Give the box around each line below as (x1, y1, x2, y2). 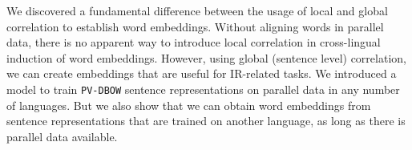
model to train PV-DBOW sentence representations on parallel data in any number (6, 80, 400, 97)
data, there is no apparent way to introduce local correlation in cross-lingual (6, 34, 381, 51)
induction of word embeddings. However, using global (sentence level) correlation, (6, 49, 406, 66)
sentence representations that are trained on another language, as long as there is (6, 112, 406, 129)
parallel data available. (6, 128, 118, 144)
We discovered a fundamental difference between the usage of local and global (6, 2, 388, 18)
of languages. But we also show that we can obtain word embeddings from (6, 96, 371, 113)
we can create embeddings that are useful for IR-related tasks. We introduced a (6, 65, 397, 82)
